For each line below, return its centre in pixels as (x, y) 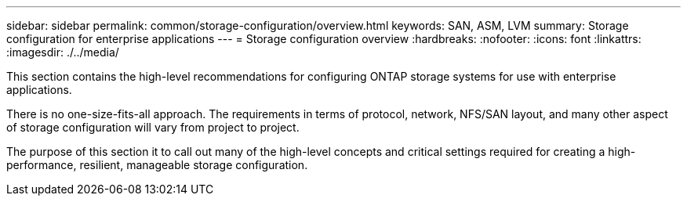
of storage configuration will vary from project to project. (153, 127)
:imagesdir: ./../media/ (63, 52)
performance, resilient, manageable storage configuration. (157, 165)
